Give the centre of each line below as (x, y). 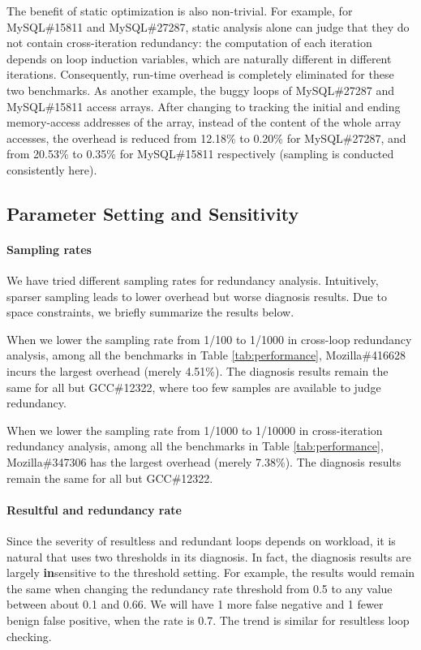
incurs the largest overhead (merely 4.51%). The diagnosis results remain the (198, 371)
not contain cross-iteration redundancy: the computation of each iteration (189, 43)
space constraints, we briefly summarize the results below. (150, 312)
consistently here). (52, 169)
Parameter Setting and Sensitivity (153, 213)
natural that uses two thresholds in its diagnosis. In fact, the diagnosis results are (209, 556)
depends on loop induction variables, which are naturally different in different (199, 58)
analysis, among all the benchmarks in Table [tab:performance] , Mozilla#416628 (206, 355)
